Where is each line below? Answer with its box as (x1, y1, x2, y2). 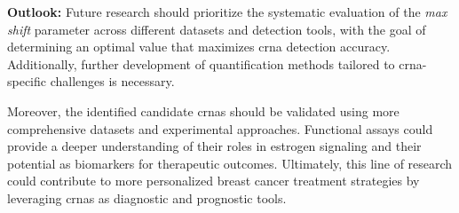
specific (7, 72, 47, 91)
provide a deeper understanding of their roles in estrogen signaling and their (7, 137, 422, 155)
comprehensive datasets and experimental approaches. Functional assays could (7, 119, 433, 138)
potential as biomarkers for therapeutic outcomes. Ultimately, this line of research (7, 154, 453, 172)
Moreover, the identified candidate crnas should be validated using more (7, 101, 400, 120)
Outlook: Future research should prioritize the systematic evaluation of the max (7, 3, 447, 20)
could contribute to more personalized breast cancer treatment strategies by (7, 171, 420, 190)
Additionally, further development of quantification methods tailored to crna (7, 54, 423, 73)
